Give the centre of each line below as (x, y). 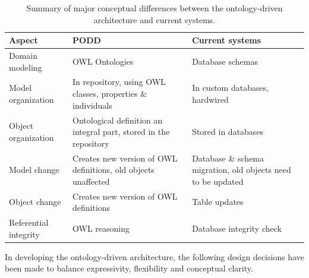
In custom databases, (231, 88)
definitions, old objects (113, 170)
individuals (92, 105)
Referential (29, 222)
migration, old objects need (242, 170)
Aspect (23, 40)
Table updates (218, 202)
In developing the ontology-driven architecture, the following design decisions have (154, 256)
